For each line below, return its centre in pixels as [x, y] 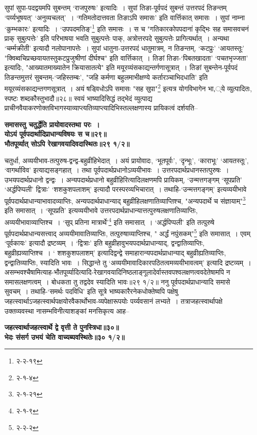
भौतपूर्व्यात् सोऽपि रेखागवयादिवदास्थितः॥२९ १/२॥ [67, 144]
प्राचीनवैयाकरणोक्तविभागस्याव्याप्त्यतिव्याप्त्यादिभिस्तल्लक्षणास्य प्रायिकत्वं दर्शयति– [101, 108]
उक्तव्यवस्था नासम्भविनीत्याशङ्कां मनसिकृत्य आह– [67, 310]
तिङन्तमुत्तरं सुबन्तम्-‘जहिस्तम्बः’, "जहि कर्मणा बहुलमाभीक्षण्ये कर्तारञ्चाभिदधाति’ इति [106, 77]
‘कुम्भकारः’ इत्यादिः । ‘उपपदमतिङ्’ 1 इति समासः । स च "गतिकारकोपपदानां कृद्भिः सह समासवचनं [127, 28]
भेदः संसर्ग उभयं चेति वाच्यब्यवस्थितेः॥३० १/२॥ [65, 337]
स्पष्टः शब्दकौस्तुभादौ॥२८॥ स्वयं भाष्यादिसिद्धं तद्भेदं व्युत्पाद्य [78, 98]
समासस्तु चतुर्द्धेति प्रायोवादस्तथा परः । [52, 124]
